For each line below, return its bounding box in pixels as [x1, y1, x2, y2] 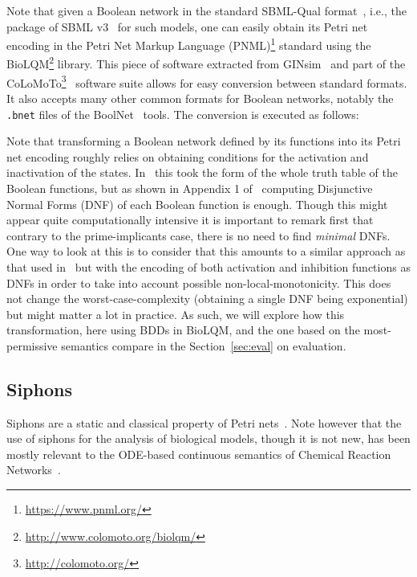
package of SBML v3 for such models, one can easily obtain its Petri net [6, 18, 368, 35]
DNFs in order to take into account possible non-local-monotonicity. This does [6, 274, 391, 291]
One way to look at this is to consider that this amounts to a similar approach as [6, 243, 406, 260]
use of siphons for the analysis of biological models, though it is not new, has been [6, 430, 411, 447]
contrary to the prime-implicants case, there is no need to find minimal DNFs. [6, 227, 391, 243]
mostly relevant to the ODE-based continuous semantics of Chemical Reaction [6, 445, 391, 462]
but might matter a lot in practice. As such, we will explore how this [6, 305, 345, 322]
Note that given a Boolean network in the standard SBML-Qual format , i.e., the [6, 2, 407, 18]
